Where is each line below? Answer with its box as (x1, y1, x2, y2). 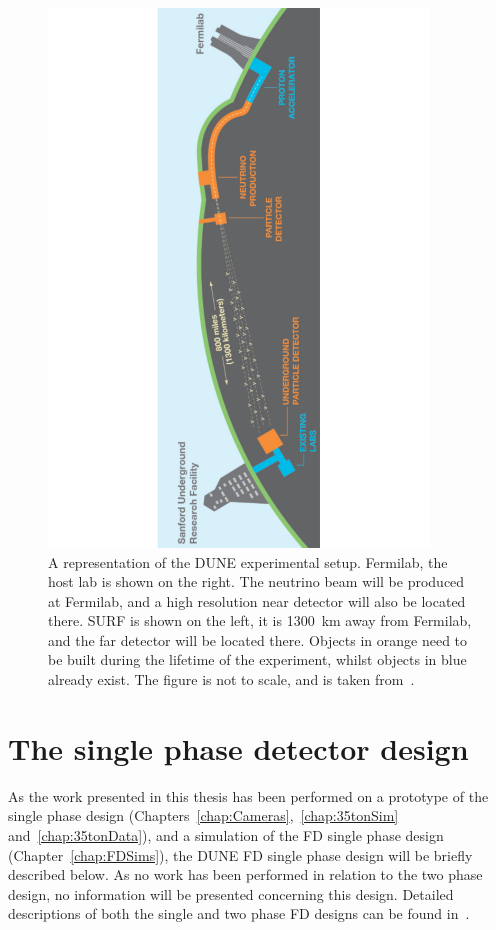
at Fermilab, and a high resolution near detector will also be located (48, 590, 466, 611)
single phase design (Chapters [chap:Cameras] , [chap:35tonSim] (8, 805, 399, 826)
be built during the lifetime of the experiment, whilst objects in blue (48, 649, 467, 670)
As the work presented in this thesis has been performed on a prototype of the (8, 785, 489, 806)
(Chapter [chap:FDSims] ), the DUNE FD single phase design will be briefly (8, 844, 473, 865)
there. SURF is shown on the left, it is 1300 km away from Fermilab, (48, 610, 472, 631)
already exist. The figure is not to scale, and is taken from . (48, 669, 415, 690)
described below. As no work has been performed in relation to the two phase (8, 864, 483, 885)
